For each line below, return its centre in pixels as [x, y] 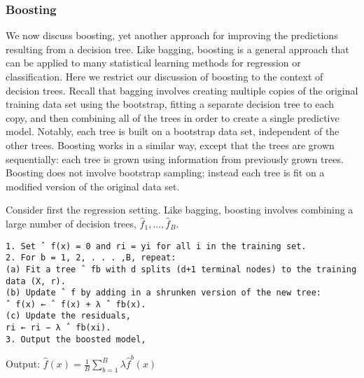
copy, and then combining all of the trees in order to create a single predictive [173, 117]
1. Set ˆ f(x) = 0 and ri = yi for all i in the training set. [156, 246]
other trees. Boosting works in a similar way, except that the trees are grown [170, 145]
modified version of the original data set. [93, 186]
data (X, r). [36, 281]
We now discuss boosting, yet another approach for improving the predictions [172, 35]
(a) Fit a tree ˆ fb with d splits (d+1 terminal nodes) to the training [181, 269]
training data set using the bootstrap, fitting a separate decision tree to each [170, 104]
